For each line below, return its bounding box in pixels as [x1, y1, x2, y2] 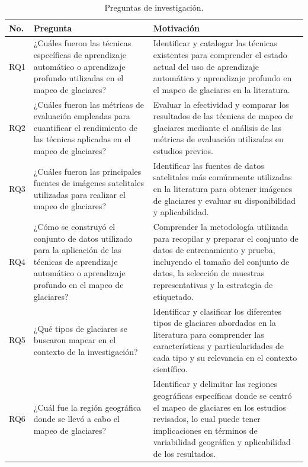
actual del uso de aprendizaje [153, 60, 259, 72]
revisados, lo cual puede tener [153, 412, 261, 425]
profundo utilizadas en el [33, 72, 124, 84]
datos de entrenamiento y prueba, [153, 244, 275, 256]
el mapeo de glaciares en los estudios [153, 401, 286, 413]
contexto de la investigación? [33, 346, 138, 358]
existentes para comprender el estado [153, 49, 287, 61]
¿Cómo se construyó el [33, 220, 115, 233]
